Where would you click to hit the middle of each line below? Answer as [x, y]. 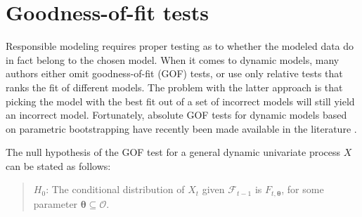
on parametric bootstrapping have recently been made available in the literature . [181, 128]
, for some [303, 189]
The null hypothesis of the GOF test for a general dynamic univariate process [173, 152]
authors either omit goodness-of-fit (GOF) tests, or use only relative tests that [174, 73]
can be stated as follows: [58, 165]
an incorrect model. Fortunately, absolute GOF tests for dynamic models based [176, 115]
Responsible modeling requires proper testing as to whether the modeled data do [180, 46]
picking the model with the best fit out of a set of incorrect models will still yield [180, 101]
